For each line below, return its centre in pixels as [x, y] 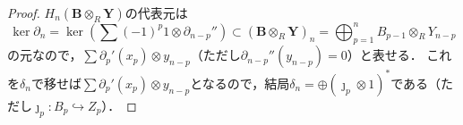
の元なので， [45, 55]
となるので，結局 [240, 83]
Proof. [24, 12]
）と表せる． [385, 55]
